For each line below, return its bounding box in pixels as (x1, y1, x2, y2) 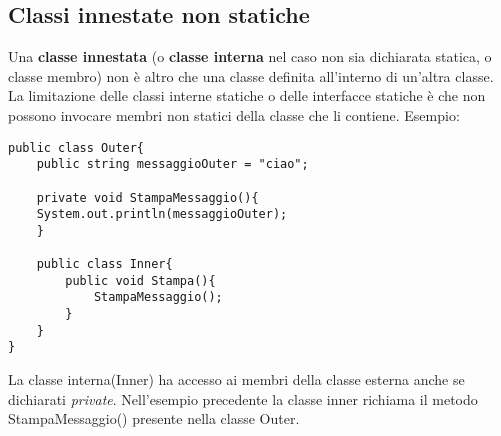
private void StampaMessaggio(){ (36, 190, 259, 205)
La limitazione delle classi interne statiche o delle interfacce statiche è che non (8, 85, 486, 106)
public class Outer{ (8, 140, 145, 155)
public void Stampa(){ (65, 273, 216, 288)
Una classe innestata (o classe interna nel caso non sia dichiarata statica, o (8, 46, 492, 67)
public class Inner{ (36, 257, 173, 272)
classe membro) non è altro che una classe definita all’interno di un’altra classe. (8, 65, 494, 86)
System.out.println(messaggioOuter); (36, 207, 288, 222)
